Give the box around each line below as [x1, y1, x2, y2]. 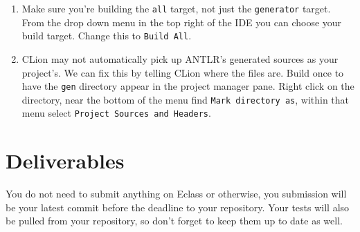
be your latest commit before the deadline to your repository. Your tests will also [6, 200, 350, 214]
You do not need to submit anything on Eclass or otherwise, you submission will [6, 186, 347, 201]
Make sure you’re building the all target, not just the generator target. [21, 1, 331, 15]
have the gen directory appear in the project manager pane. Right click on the [21, 79, 354, 93]
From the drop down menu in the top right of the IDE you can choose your [21, 14, 342, 29]
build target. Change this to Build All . [21, 28, 192, 43]
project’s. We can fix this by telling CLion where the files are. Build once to [21, 65, 344, 79]
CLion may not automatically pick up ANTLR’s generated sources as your [21, 51, 339, 66]
